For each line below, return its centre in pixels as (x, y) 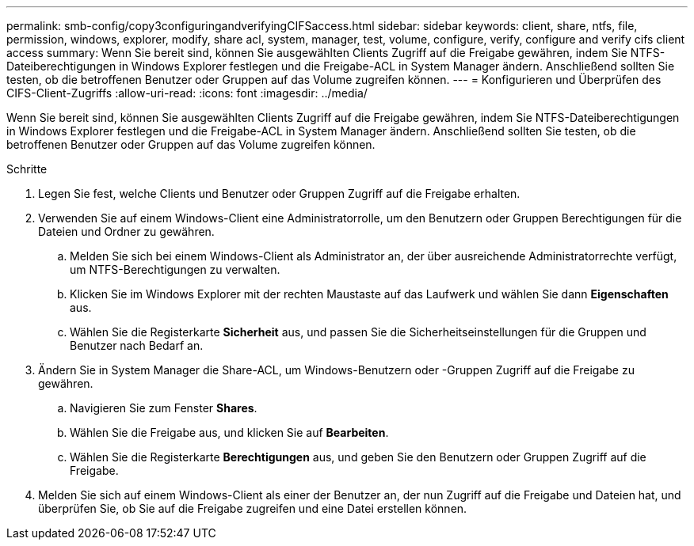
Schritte (27, 169)
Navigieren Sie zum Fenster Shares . (164, 408)
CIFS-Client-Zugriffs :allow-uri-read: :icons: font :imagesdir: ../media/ (187, 93)
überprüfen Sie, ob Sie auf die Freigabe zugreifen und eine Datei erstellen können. (253, 508)
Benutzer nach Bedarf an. (137, 345)
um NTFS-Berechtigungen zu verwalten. (175, 269)
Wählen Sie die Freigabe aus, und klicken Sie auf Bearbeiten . (229, 432)
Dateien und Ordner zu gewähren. (126, 231)
